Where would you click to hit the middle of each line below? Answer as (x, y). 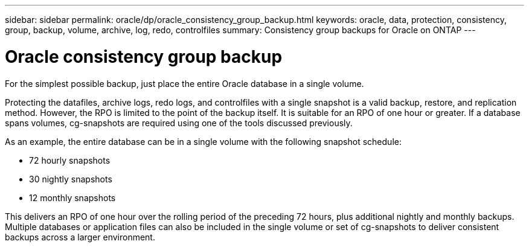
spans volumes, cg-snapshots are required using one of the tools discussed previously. (179, 123)
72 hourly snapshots (70, 160)
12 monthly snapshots (72, 197)
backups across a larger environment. (80, 237)
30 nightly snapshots (71, 179)
